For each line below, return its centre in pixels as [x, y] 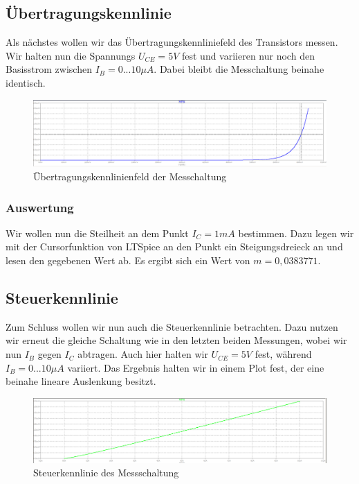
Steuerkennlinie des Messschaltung [106, 473]
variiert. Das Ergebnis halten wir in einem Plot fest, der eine [196, 367]
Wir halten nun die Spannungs [71, 55]
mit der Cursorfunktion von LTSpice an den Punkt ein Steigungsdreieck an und [174, 247]
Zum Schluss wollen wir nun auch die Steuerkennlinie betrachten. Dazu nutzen [172, 326]
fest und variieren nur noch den [248, 55]
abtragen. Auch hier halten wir [143, 354]
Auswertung [40, 207]
